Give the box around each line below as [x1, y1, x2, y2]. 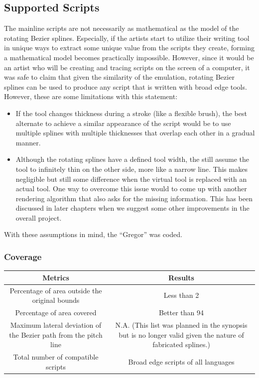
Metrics [42, 272, 69, 282]
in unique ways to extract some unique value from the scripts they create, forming [4, 42, 255, 53]
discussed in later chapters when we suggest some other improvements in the [15, 203, 250, 213]
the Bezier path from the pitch [9, 329, 103, 340]
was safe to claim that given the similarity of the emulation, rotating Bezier [4, 72, 235, 82]
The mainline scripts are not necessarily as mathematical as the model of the [4, 23, 239, 33]
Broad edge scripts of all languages [128, 356, 235, 367]
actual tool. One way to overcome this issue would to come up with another [15, 183, 247, 194]
